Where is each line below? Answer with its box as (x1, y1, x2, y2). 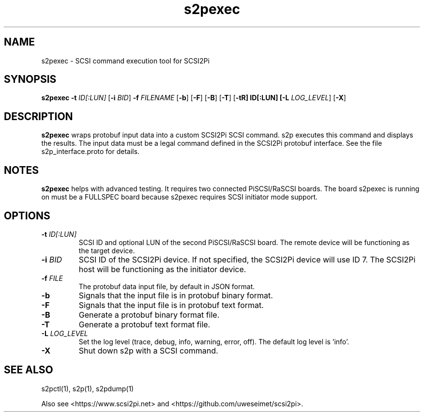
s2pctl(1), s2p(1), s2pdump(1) (41, 384, 134, 393)
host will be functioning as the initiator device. (78, 264, 246, 274)
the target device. (78, 246, 135, 255)
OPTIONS (4, 209, 50, 222)
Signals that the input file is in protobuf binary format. (78, 290, 273, 300)
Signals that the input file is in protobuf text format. (78, 300, 264, 310)
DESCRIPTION (4, 110, 73, 123)
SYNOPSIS (4, 73, 57, 86)
